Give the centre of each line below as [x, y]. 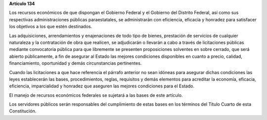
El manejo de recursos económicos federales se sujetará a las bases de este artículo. [96, 95]
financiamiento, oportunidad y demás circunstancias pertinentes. [75, 63]
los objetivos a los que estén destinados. [51, 27]
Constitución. [23, 111]
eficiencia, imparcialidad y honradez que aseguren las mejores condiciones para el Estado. [102, 86]
